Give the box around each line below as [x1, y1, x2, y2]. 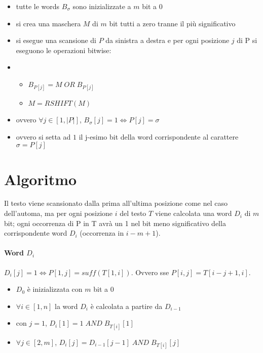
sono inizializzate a [72, 1, 131, 11]
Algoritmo [4, 168, 77, 189]
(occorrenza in [80, 228, 124, 238]
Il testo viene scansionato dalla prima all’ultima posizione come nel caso [4, 198, 228, 208]
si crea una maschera [16, 18, 81, 28]
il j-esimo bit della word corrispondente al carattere [79, 131, 239, 142]
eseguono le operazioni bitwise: [16, 45, 111, 55]
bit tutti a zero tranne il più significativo [109, 18, 236, 28]
